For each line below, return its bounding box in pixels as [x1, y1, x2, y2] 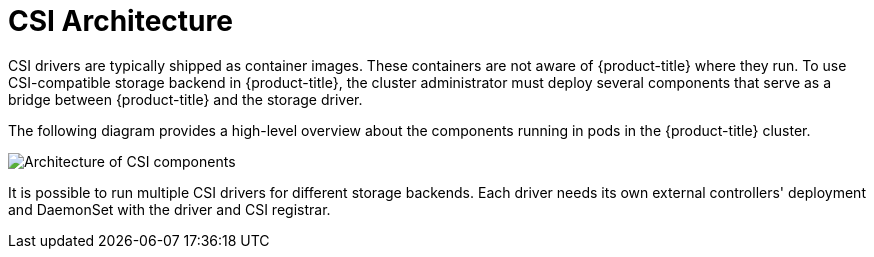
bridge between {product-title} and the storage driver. [8, 90, 363, 108]
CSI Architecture [8, 4, 233, 38]
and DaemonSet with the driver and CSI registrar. [8, 200, 331, 218]
